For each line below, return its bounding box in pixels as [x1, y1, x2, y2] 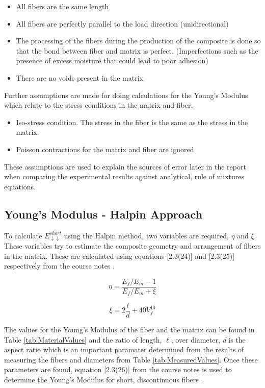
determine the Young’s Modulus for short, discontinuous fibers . [4, 374, 203, 384]
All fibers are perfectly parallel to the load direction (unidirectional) [16, 18, 229, 29]
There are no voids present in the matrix [16, 72, 143, 83]
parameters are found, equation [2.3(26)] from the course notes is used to [4, 364, 232, 375]
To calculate [4, 230, 42, 240]
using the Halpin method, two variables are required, [64, 230, 229, 240]
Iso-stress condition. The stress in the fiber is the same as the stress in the [16, 116, 248, 127]
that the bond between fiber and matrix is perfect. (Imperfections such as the [16, 45, 258, 56]
